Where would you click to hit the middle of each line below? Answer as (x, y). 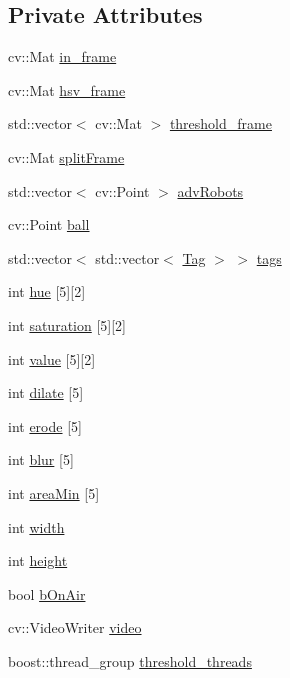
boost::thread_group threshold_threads (130, 660)
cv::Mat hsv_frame (67, 89)
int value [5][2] (52, 358)
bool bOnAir (47, 593)
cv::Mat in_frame (62, 56)
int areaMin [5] (54, 492)
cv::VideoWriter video (75, 627)
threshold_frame (220, 123)
